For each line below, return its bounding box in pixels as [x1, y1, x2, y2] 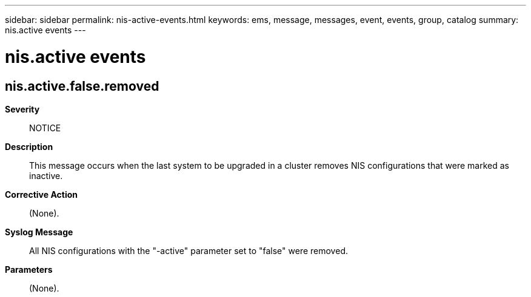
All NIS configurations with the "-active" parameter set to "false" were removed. [29, 245, 348, 256]
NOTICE [29, 122, 61, 133]
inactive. [29, 170, 63, 181]
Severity [5, 103, 40, 114]
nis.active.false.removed [5, 78, 159, 94]
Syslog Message [5, 226, 73, 237]
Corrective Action [5, 189, 78, 200]
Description [5, 141, 53, 152]
